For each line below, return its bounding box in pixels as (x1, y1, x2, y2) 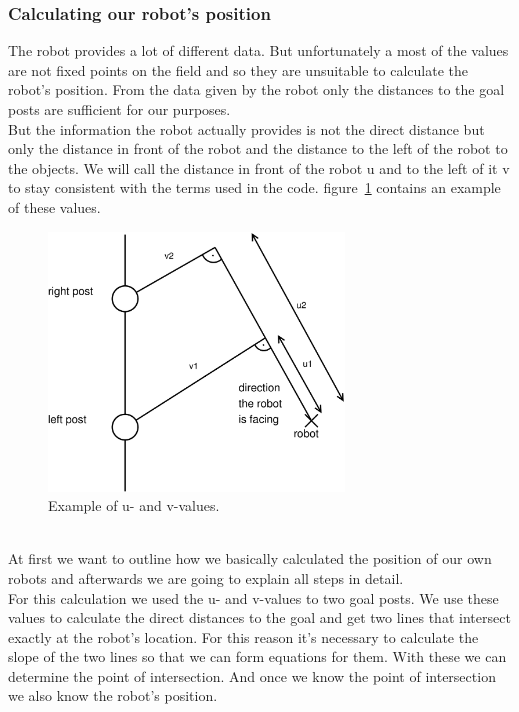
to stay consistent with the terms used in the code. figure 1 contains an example (8, 177, 501, 198)
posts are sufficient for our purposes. (8, 99, 231, 119)
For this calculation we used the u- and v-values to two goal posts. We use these (8, 587, 499, 608)
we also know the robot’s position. (8, 685, 218, 706)
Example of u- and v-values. (48, 495, 220, 516)
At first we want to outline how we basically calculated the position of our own (8, 548, 492, 569)
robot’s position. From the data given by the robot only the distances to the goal (8, 79, 505, 100)
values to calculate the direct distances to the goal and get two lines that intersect (8, 607, 511, 628)
